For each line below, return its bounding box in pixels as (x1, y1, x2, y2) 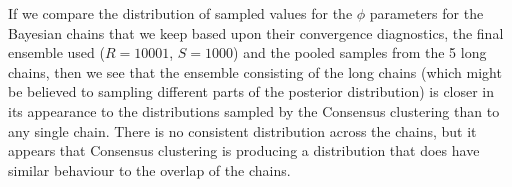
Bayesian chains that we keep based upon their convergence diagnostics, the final (8, 22, 504, 43)
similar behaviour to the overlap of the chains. (8, 159, 291, 180)
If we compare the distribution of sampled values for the (8, 3, 353, 23)
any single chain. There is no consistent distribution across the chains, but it (8, 120, 477, 141)
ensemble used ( (8, 42, 105, 63)
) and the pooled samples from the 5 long (233, 42, 487, 63)
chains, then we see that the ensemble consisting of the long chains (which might (8, 61, 502, 82)
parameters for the (369, 3, 484, 23)
